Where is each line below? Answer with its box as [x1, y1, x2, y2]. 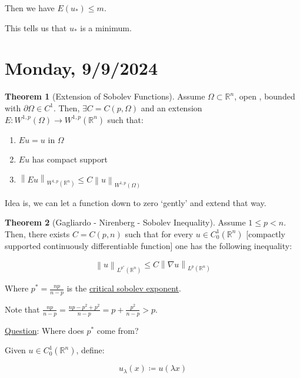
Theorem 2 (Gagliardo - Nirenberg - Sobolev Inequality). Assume [5, 216, 246, 228]
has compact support [32, 153, 108, 165]
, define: [76, 344, 105, 356]
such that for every [125, 227, 194, 240]
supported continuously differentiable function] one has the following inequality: [5, 239, 292, 251]
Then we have [5, 2, 55, 14]
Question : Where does [5, 324, 84, 336]
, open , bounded [234, 90, 295, 102]
